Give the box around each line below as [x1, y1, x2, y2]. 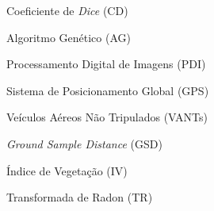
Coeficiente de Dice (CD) [6, 2, 128, 18]
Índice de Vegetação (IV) [6, 162, 128, 178]
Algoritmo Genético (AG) [6, 29, 131, 45]
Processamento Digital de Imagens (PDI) [6, 56, 206, 72]
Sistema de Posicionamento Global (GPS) [6, 82, 209, 98]
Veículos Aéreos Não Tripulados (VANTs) [6, 109, 208, 125]
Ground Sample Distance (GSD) [6, 135, 162, 152]
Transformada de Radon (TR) [6, 189, 153, 205]
